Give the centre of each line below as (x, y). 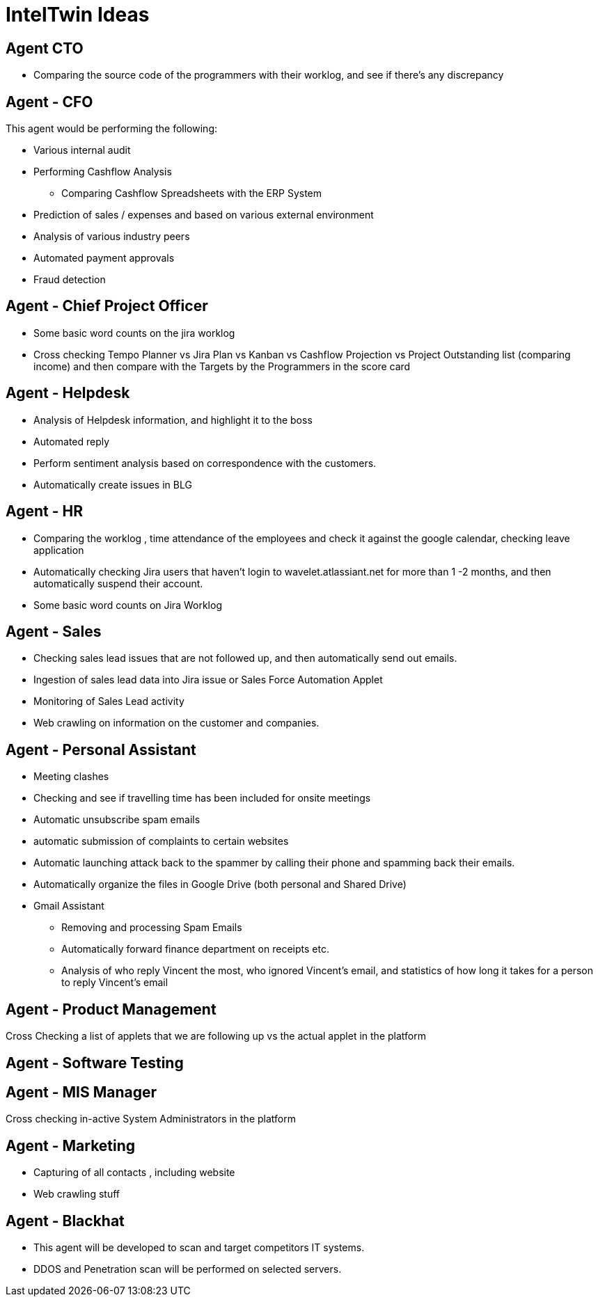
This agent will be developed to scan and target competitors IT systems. (199, 1248)
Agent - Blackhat (65, 1221)
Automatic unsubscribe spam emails (117, 820)
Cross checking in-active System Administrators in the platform (151, 1119)
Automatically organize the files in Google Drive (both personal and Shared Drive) (220, 884)
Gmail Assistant (69, 906)
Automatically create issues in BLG (113, 484)
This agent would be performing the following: (111, 129)
